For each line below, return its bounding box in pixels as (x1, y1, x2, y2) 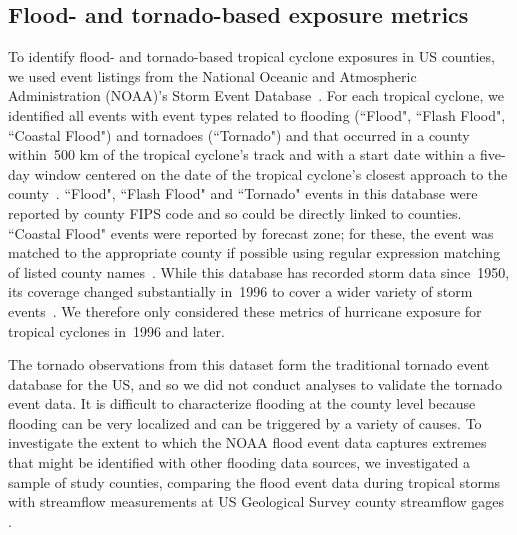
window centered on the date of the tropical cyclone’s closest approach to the (34, 163, 508, 184)
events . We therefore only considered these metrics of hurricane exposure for (8, 300, 482, 321)
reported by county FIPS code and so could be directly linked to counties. (8, 202, 462, 223)
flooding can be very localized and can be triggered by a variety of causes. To (8, 412, 482, 433)
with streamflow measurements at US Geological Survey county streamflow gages (8, 491, 505, 512)
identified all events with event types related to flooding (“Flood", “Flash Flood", (8, 104, 506, 125)
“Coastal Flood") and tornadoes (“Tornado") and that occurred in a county (8, 124, 470, 145)
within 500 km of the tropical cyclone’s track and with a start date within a (8, 144, 476, 165)
